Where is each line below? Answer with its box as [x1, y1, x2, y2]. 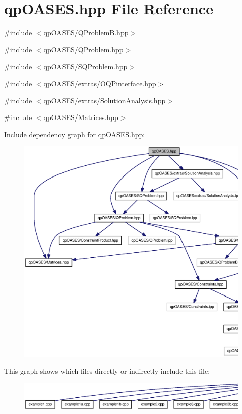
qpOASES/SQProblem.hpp [43, 61, 128, 72]
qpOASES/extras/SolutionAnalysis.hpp [43, 95, 166, 105]
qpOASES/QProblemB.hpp [43, 27, 129, 38]
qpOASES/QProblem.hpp [43, 44, 124, 54]
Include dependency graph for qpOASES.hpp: [4, 129, 145, 139]
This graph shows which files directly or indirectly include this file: [4, 365, 210, 376]
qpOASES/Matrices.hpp [43, 112, 118, 123]
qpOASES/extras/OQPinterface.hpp [43, 78, 156, 88]
